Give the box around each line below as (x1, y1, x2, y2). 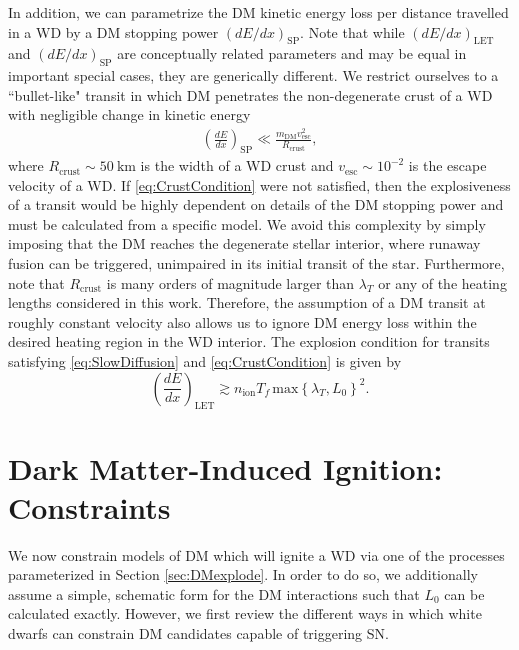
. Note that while (300, 21, 405, 42)
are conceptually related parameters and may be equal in (117, 43, 467, 64)
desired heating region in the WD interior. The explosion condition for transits (8, 331, 490, 352)
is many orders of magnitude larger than (106, 272, 355, 293)
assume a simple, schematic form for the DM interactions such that (8, 583, 420, 604)
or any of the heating (378, 272, 507, 293)
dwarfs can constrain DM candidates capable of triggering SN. (8, 623, 389, 644)
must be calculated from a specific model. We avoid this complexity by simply (8, 213, 486, 234)
